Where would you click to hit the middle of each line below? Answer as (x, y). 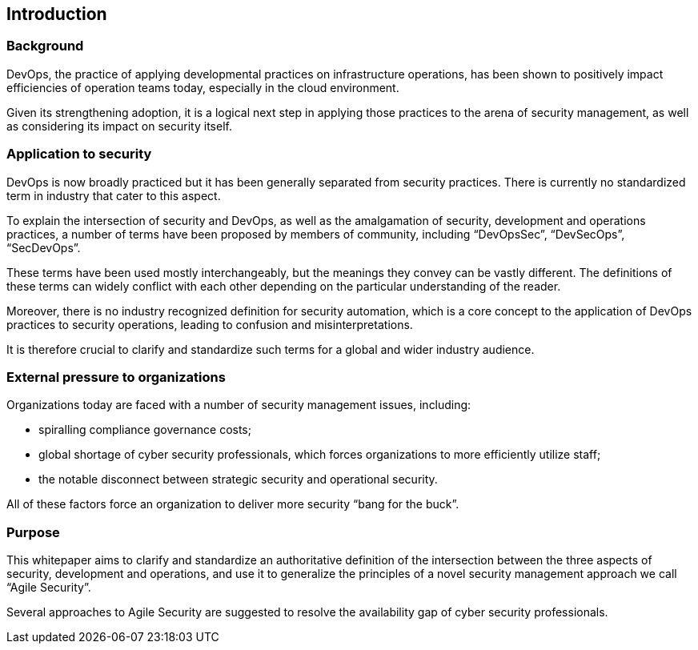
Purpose (33, 532)
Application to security (79, 154)
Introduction (57, 14)
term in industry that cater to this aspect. (114, 195)
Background (45, 46)
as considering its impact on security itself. (119, 126)
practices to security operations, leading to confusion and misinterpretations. (210, 324)
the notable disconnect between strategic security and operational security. (238, 479)
